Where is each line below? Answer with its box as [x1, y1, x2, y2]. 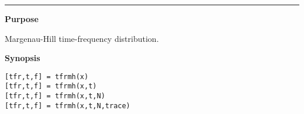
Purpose [5, 13, 39, 24]
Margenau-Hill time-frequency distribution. [5, 32, 159, 44]
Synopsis [5, 52, 40, 64]
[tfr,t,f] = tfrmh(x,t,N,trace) [5, 101, 130, 110]
